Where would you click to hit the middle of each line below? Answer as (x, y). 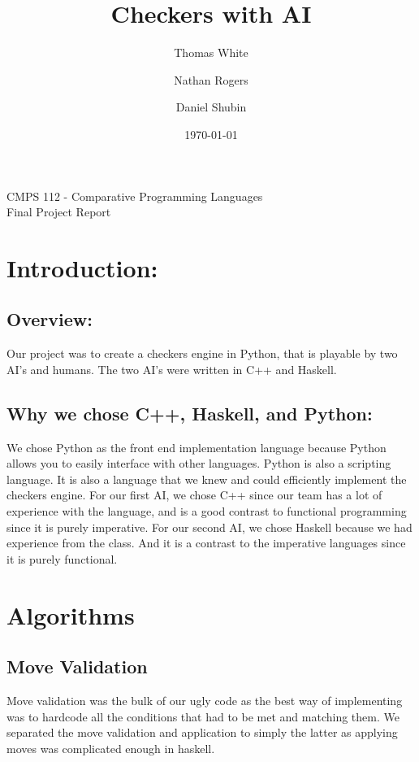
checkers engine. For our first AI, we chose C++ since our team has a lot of (194, 495)
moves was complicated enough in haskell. (111, 748)
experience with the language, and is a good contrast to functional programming (207, 511)
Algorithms (71, 614)
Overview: (50, 319)
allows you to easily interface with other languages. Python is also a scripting (199, 463)
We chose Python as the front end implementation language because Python (197, 447)
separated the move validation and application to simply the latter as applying (202, 732)
